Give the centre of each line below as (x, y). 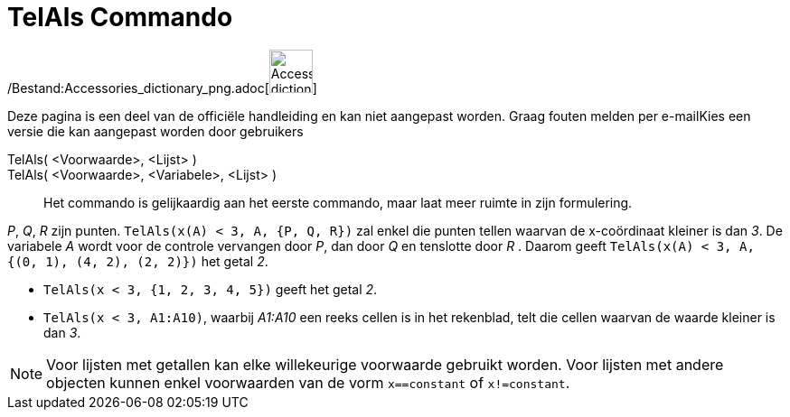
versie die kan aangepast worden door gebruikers (155, 131)
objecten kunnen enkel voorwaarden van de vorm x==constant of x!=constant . (308, 382)
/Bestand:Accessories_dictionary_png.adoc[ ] (162, 88)
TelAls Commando (120, 17)
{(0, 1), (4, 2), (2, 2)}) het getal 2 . (138, 261)
